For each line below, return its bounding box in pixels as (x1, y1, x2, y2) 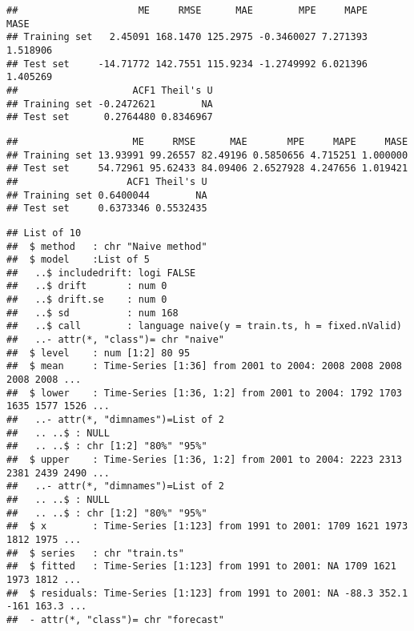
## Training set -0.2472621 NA (6, 98, 213, 110)
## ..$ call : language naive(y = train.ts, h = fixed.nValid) (6, 320, 402, 332)
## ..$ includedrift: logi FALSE (6, 267, 196, 279)
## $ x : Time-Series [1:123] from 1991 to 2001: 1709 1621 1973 (6, 520, 408, 533)
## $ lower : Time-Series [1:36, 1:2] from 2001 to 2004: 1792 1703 (6, 387, 402, 399)
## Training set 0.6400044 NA (6, 189, 207, 201)
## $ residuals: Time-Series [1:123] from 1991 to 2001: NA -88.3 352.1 (6, 587, 408, 599)
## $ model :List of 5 (6, 254, 150, 266)
